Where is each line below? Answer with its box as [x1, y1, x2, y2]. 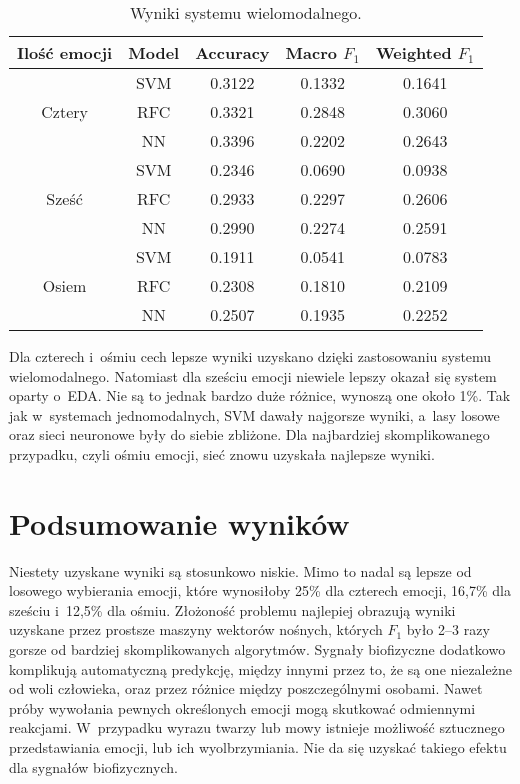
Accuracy [195, 41, 270, 64]
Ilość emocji [17, 41, 113, 64]
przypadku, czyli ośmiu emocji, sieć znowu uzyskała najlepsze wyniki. [9, 443, 435, 464]
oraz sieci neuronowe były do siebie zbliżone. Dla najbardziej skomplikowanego [9, 424, 490, 445]
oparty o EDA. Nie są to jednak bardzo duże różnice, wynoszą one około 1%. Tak [9, 385, 511, 406]
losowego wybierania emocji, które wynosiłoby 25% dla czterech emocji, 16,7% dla [9, 580, 511, 601]
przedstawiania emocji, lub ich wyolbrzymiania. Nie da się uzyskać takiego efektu [9, 737, 507, 758]
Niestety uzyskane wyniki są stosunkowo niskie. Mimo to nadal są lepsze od [9, 560, 472, 581]
